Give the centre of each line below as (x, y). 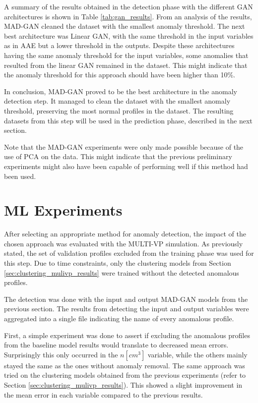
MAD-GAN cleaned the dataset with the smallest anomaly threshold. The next (125, 26)
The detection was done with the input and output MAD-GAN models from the (126, 299)
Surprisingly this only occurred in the (61, 354)
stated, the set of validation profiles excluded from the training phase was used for (129, 253)
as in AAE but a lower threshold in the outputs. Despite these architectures (119, 45)
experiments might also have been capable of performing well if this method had (126, 166)
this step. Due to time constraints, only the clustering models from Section (118, 263)
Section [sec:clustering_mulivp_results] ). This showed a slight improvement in (123, 384)
